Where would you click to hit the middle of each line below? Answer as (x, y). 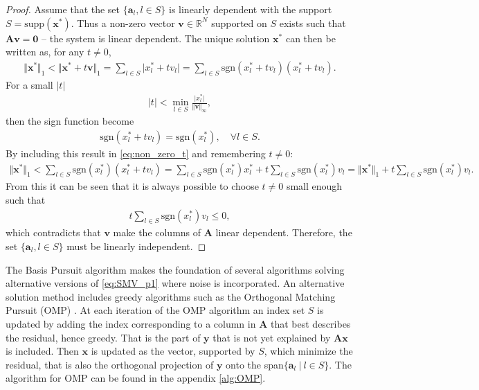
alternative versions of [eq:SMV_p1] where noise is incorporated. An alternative (175, 283)
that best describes (310, 323)
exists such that (313, 23)
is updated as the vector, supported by (173, 351)
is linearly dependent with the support (251, 9)
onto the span (255, 364)
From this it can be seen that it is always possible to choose (132, 186)
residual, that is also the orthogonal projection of (110, 364)
